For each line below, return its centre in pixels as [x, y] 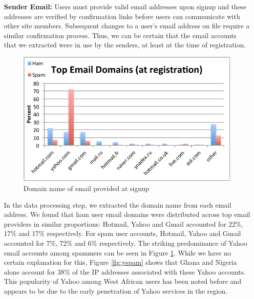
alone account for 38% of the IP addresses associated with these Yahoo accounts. [125, 271]
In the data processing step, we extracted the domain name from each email [118, 204]
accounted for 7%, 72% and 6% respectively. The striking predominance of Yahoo [126, 243]
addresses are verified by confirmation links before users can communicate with [122, 16]
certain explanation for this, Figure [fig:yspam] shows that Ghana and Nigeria [120, 262]
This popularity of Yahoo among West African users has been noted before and [123, 281]
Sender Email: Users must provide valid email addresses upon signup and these [125, 6]
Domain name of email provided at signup [86, 188]
